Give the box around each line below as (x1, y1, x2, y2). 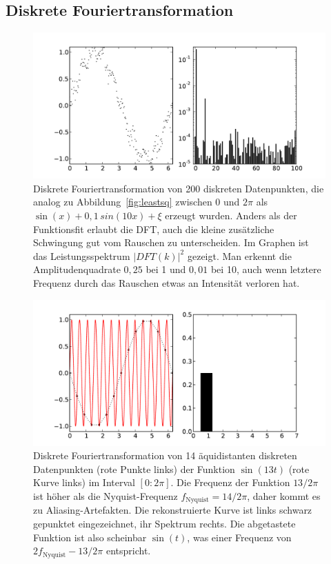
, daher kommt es (247, 488, 321, 503)
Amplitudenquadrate (33, 262, 121, 276)
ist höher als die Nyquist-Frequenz (33, 488, 178, 503)
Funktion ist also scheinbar (33, 530, 147, 544)
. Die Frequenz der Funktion (170, 475, 290, 490)
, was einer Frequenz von (187, 530, 292, 544)
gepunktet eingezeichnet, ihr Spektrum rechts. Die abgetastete (33, 516, 296, 530)
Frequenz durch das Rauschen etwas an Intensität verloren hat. (33, 275, 300, 290)
